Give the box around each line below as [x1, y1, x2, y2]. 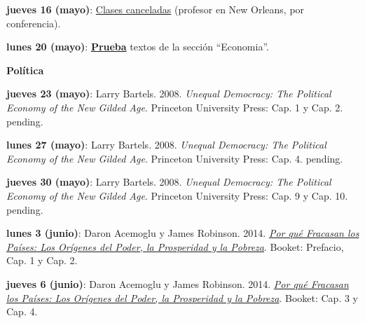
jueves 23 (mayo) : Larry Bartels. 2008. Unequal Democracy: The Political [6, 86, 331, 101]
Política [6, 62, 44, 77]
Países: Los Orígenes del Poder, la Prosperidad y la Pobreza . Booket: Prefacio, [6, 239, 344, 254]
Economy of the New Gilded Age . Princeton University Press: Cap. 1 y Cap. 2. [6, 99, 343, 114]
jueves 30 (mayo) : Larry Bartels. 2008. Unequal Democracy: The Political [6, 174, 331, 189]
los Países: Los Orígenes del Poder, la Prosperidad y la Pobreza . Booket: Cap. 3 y [6, 290, 359, 305]
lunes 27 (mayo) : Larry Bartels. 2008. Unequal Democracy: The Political [6, 137, 326, 152]
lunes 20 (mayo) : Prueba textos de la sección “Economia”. [6, 39, 269, 54]
